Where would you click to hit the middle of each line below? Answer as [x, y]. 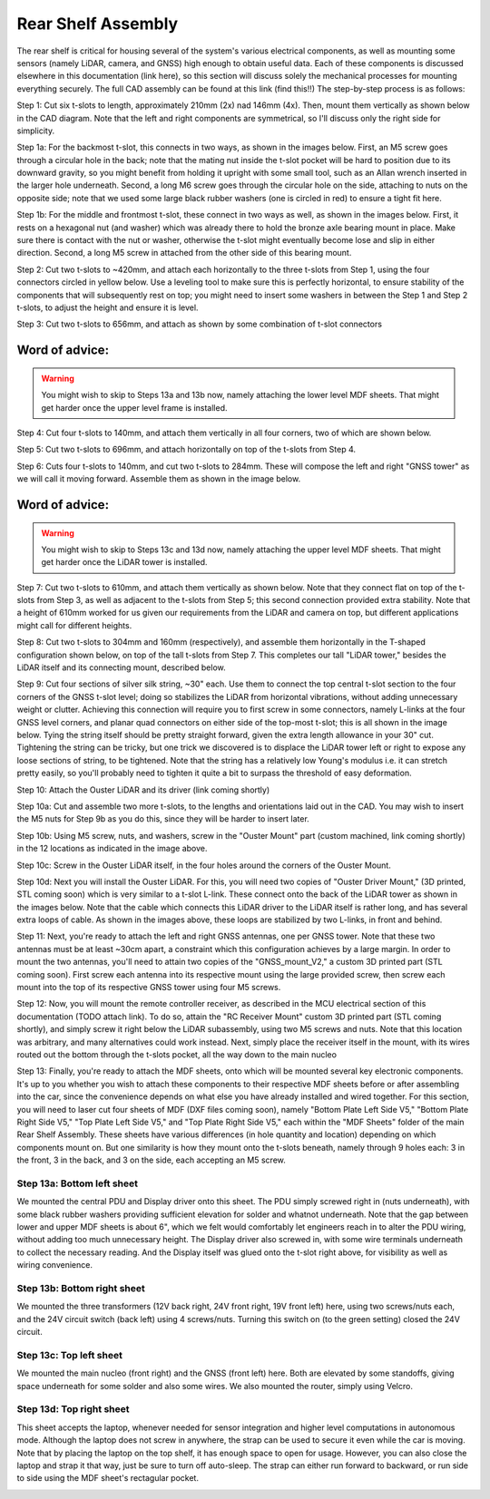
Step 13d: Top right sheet [73, 1409]
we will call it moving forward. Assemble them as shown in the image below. [159, 479]
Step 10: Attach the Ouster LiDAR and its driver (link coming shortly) [143, 790]
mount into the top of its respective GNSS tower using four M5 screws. [149, 988]
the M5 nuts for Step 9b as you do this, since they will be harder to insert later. [163, 819]
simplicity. [35, 131]
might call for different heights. [74, 625]
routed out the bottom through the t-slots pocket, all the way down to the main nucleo [177, 1054]
